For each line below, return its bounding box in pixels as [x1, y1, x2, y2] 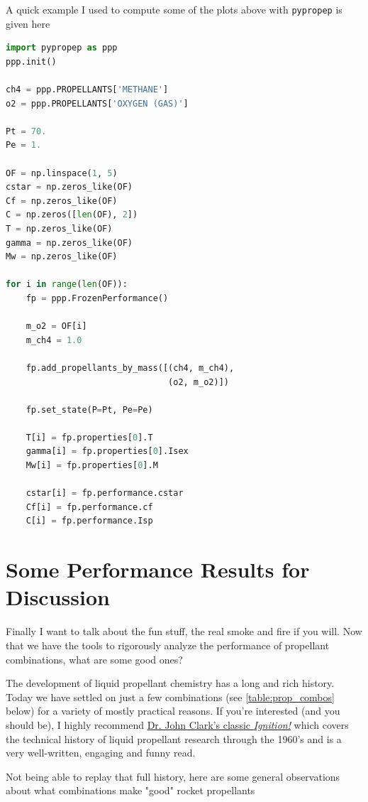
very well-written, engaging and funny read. [6, 745, 196, 760]
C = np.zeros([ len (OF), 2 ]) [6, 210, 138, 220]
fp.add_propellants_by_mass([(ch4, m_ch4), [26, 362, 235, 373]
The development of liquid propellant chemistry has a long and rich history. [6, 676, 335, 690]
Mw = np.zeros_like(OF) [6, 251, 118, 262]
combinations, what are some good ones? [6, 651, 183, 666]
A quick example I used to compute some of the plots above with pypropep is [6, 2, 342, 16]
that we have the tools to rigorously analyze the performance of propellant [6, 637, 330, 652]
